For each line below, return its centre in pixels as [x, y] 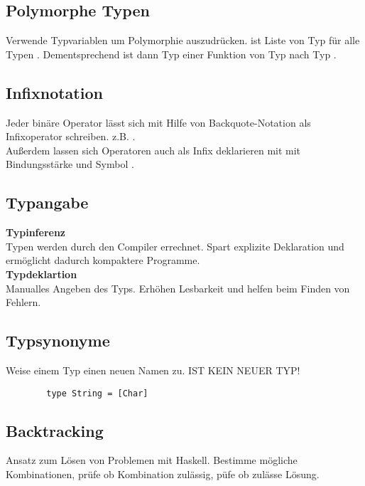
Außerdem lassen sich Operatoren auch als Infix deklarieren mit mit [153, 150]
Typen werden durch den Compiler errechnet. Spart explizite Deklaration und [175, 246]
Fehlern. [23, 302]
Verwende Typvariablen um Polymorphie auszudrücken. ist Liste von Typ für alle [183, 40]
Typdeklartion [42, 274]
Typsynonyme [58, 340]
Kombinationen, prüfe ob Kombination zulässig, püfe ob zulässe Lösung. [163, 474]
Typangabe [47, 202]
